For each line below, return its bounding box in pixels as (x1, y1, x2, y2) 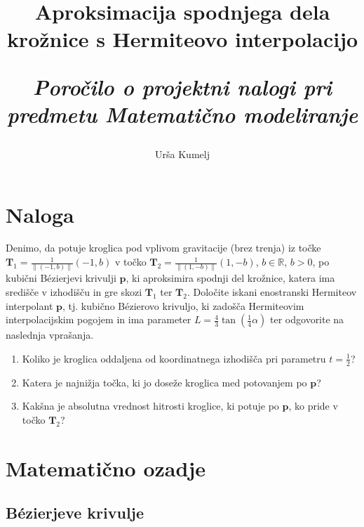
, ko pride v (288, 398, 338, 413)
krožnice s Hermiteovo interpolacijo (6, 25, 358, 53)
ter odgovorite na (270, 312, 344, 327)
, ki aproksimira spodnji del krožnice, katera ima (126, 271, 335, 285)
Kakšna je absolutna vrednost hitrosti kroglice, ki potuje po (22, 398, 279, 413)
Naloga (6, 200, 74, 228)
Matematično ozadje (6, 453, 205, 482)
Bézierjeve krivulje (6, 502, 144, 523)
